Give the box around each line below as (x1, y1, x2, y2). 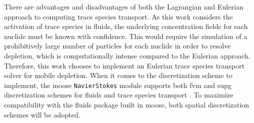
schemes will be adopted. (4, 109, 80, 119)
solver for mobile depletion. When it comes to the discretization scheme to (4, 70, 232, 80)
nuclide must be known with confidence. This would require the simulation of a (4, 30, 247, 41)
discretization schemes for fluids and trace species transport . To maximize (4, 89, 233, 100)
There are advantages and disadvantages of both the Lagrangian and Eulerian (4, 1, 243, 11)
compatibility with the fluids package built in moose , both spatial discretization (4, 99, 249, 109)
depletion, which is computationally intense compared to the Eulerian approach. (4, 50, 250, 60)
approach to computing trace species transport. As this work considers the (4, 11, 233, 21)
